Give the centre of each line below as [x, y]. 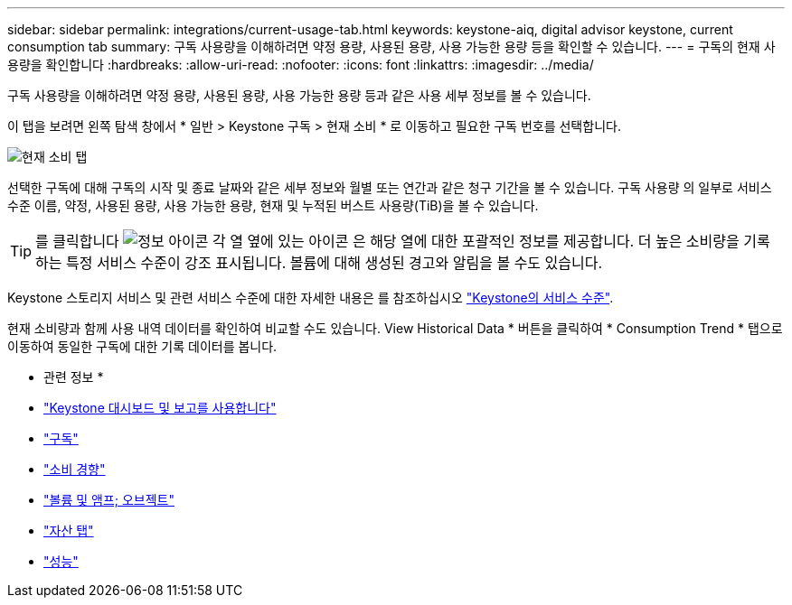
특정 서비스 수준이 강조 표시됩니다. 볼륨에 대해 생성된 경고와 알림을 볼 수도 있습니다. [334, 263]
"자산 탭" [69, 531]
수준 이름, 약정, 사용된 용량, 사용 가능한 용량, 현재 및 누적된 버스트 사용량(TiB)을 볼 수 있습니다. [273, 205]
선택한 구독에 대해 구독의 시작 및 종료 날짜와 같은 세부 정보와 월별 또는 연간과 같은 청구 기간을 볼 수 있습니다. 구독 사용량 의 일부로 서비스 [390, 187]
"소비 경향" [75, 469]
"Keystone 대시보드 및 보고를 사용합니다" [160, 408]
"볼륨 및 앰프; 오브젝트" [109, 500]
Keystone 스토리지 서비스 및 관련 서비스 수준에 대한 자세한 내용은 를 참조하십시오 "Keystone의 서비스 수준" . [311, 298]
